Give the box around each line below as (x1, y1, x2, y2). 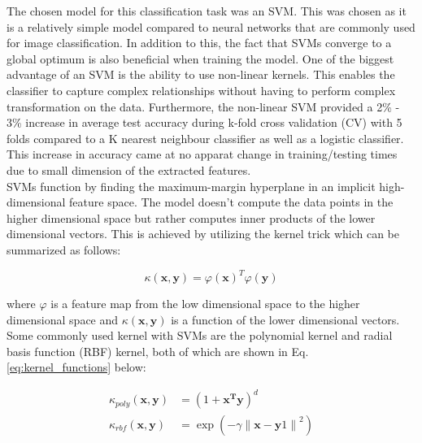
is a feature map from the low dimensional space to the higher (50, 295, 360, 311)
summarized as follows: (7, 241, 121, 258)
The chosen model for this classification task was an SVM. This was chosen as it (7, 2, 407, 19)
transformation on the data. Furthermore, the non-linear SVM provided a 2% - (7, 98, 400, 115)
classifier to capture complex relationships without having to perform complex (7, 81, 396, 98)
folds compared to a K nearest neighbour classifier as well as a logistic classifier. (7, 129, 404, 146)
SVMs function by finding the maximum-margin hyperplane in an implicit (7, 177, 376, 194)
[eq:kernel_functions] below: (7, 358, 146, 376)
